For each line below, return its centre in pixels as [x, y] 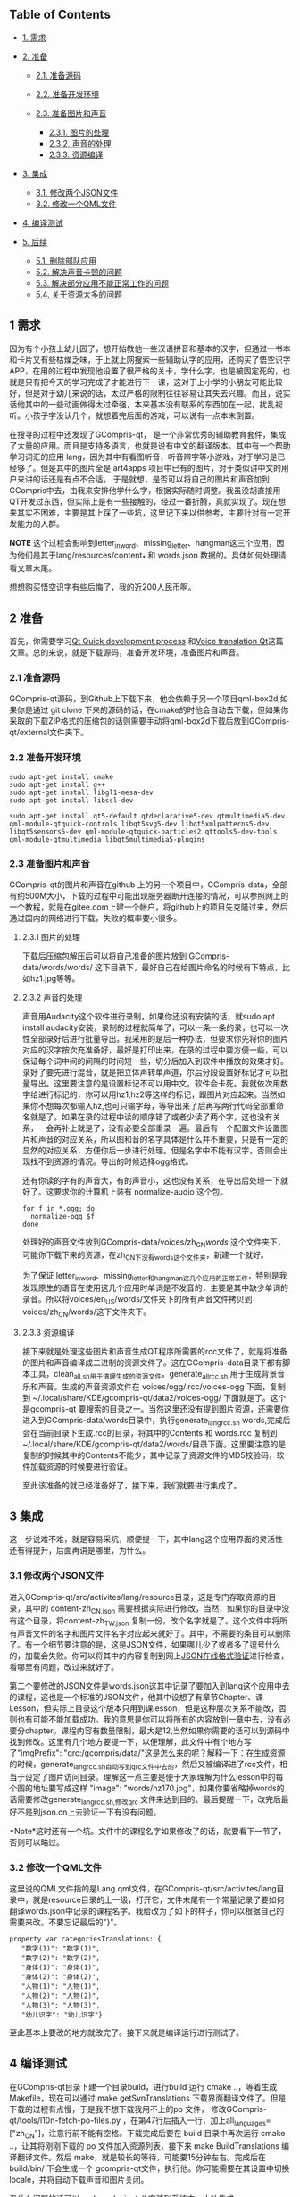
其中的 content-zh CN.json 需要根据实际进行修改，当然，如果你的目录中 [153, 1609]
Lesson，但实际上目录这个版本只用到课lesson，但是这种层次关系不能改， [144, 1708]
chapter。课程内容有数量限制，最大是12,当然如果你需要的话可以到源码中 [157, 1731]
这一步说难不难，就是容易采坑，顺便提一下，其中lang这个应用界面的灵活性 [146, 1539]
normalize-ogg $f [63, 1216]
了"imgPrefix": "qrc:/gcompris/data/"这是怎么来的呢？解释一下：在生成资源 [147, 1753]
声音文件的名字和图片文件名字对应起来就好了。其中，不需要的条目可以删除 [154, 1633]
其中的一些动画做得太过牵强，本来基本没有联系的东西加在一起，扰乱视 [154, 404]
